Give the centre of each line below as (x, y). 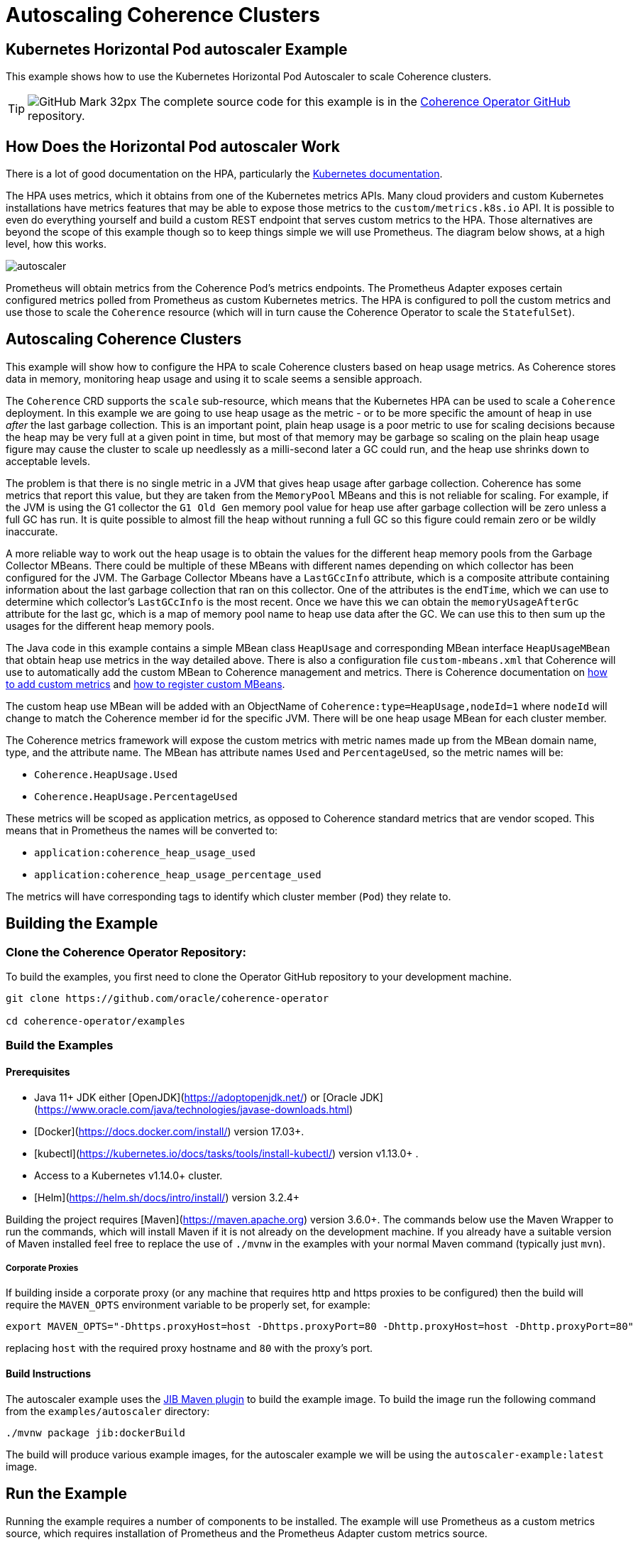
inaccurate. (32, 531)
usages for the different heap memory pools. (110, 626)
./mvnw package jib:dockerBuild (95, 1432)
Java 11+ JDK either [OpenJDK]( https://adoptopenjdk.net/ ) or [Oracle (196, 1097)
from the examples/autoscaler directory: (108, 1411)
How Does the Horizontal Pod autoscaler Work (173, 146)
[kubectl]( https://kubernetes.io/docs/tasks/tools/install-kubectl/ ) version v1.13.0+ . (226, 1153)
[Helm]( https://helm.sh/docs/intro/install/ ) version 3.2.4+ (167, 1197)
